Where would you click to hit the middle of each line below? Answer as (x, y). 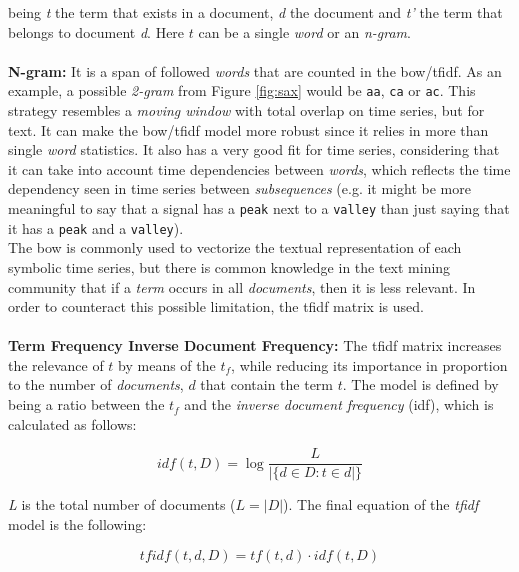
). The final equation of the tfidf (381, 504)
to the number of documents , (96, 384)
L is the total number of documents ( (122, 504)
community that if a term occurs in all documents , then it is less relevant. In (242, 286)
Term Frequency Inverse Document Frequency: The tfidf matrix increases (255, 345)
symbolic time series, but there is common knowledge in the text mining (229, 266)
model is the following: (77, 523)
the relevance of (56, 364)
